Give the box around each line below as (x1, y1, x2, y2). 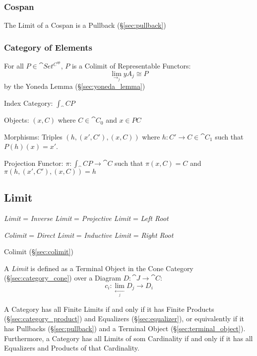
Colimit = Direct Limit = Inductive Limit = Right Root (4, 229, 174, 240)
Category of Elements (4, 41, 93, 53)
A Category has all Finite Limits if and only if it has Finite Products (4, 303, 214, 314)
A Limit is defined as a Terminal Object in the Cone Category (4, 263, 193, 273)
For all (4, 61, 24, 71)
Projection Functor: (4, 157, 64, 168)
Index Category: (4, 98, 53, 108)
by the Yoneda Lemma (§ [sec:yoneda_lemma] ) (4, 81, 145, 91)
